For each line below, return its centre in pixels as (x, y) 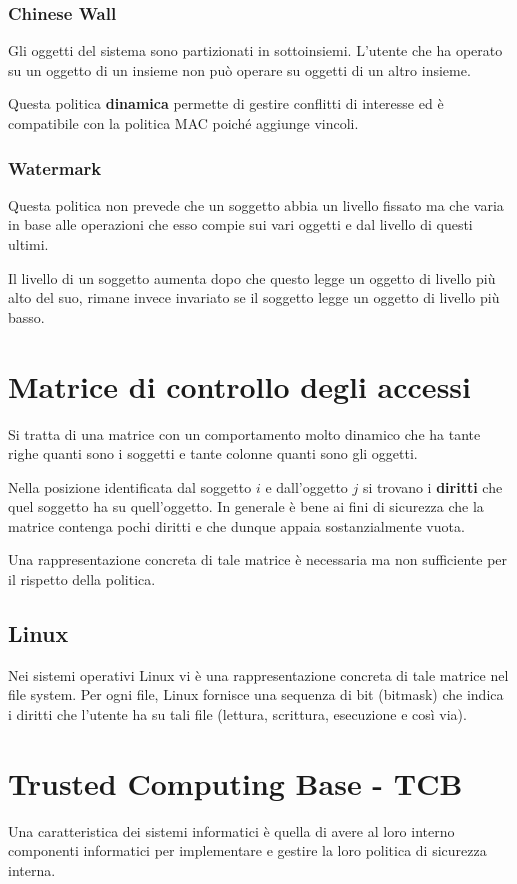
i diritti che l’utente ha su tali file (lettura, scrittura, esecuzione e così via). (237, 714)
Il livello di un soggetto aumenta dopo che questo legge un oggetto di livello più (252, 277)
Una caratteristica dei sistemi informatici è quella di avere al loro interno (231, 830)
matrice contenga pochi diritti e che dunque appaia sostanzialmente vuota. (236, 525)
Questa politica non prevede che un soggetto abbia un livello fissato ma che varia (256, 204)
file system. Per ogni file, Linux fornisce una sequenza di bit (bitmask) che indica (256, 694)
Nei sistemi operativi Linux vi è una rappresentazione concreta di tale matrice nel (258, 674)
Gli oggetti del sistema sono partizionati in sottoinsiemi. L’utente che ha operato (255, 50)
